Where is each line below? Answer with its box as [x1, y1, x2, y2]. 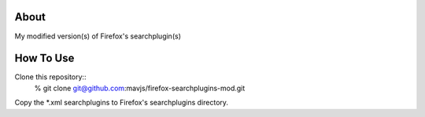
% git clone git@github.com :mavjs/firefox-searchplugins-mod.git [34, 83, 246, 93]
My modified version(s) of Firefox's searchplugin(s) [14, 31, 181, 41]
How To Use [14, 52, 75, 65]
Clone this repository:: [14, 72, 87, 82]
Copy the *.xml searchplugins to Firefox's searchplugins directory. [14, 98, 228, 108]
